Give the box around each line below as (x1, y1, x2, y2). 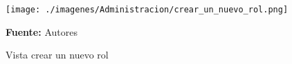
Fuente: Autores (6, 24, 77, 39)
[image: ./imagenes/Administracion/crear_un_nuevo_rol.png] (6, 5, 289, 14)
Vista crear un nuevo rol (6, 47, 109, 62)
